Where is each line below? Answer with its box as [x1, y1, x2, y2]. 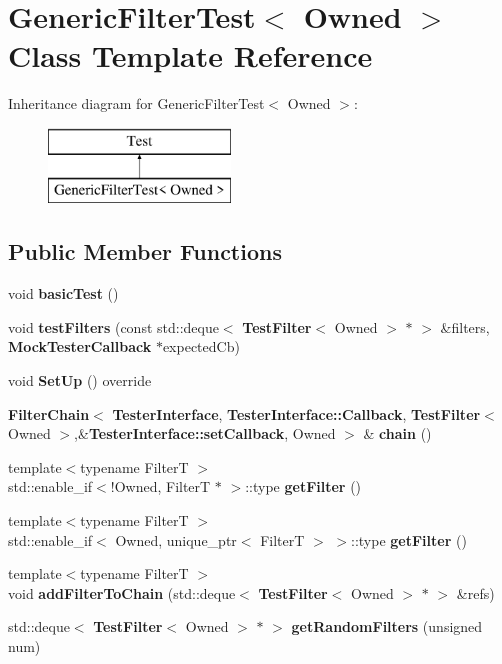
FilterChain [8, 403, 90, 424]
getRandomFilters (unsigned [291, 616, 483, 637]
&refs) [456, 582, 495, 603]
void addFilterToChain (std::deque [8, 582, 236, 603]
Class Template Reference [8, 35, 373, 76]
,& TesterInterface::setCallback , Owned [74, 423, 336, 444]
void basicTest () [8, 283, 119, 304]
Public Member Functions [8, 236, 282, 267]
